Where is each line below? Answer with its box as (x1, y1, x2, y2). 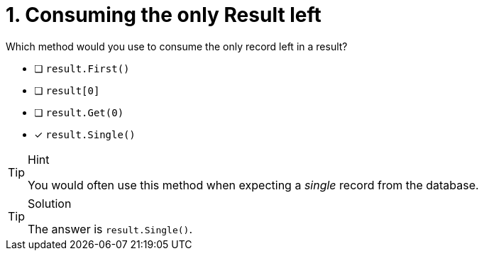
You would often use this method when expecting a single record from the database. (28, 177, 479, 192)
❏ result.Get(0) (34, 106, 124, 118)
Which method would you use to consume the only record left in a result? (6, 40, 348, 52)
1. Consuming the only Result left (6, 3, 321, 27)
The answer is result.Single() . (28, 221, 192, 236)
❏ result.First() (34, 62, 130, 74)
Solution (28, 196, 72, 211)
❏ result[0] (34, 84, 100, 96)
